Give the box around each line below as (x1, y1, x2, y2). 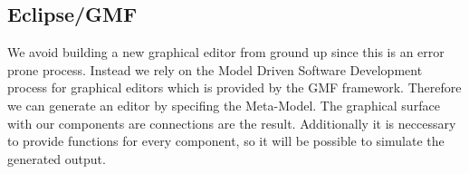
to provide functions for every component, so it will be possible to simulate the (7, 131, 445, 150)
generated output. (7, 149, 106, 168)
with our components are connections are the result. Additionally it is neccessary (7, 113, 456, 132)
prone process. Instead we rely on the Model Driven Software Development (7, 60, 423, 79)
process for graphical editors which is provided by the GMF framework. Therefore (7, 78, 462, 97)
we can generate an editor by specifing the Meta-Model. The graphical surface (7, 95, 440, 114)
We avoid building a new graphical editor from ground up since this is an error (7, 43, 445, 62)
